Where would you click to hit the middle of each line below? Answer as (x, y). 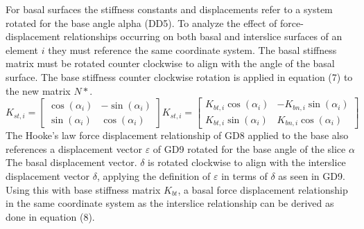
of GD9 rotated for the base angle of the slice (249, 148)
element (22, 49)
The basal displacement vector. (71, 162)
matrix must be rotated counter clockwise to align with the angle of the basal (170, 63)
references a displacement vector (74, 148)
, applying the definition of (154, 175)
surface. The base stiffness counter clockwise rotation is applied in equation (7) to (179, 76)
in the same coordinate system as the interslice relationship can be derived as (170, 203)
